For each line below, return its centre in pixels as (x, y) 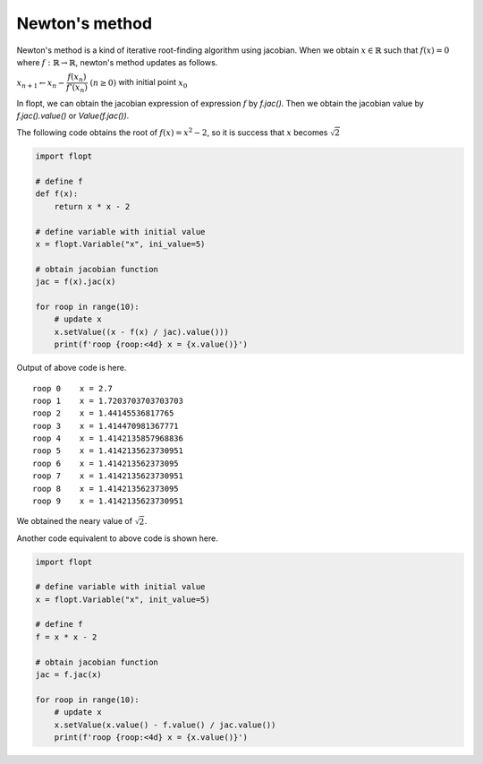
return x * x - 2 (92, 206)
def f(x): (57, 194)
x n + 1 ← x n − (41, 83)
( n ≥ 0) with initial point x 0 (139, 83)
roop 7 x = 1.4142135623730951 (108, 476)
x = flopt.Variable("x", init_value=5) (123, 599)
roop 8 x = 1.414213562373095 (106, 489)
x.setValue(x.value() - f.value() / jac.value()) (165, 725)
